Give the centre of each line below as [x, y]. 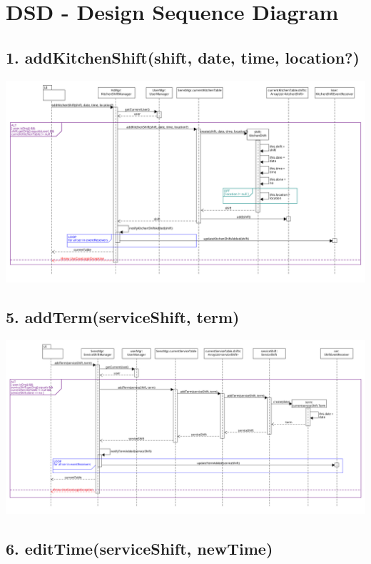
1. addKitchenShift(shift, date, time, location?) [183, 57]
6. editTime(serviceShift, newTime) [139, 549]
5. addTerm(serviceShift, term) [123, 317]
